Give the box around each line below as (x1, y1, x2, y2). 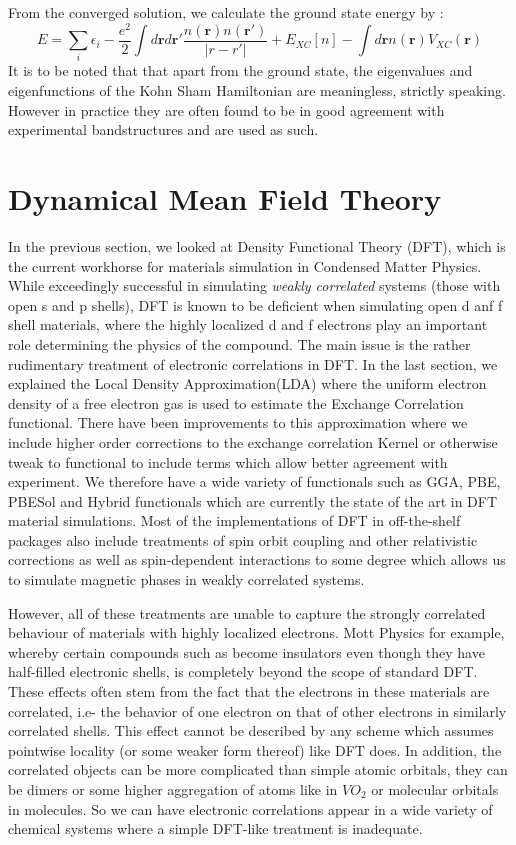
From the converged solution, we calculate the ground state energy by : (8, 2, 444, 22)
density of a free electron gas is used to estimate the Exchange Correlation (8, 392, 464, 413)
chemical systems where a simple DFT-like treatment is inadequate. (8, 818, 423, 839)
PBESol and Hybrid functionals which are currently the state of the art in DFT (8, 490, 498, 511)
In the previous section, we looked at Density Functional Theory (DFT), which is (8, 235, 506, 256)
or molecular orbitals (371, 779, 499, 799)
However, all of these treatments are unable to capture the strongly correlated (8, 602, 486, 623)
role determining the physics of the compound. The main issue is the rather (8, 333, 471, 354)
